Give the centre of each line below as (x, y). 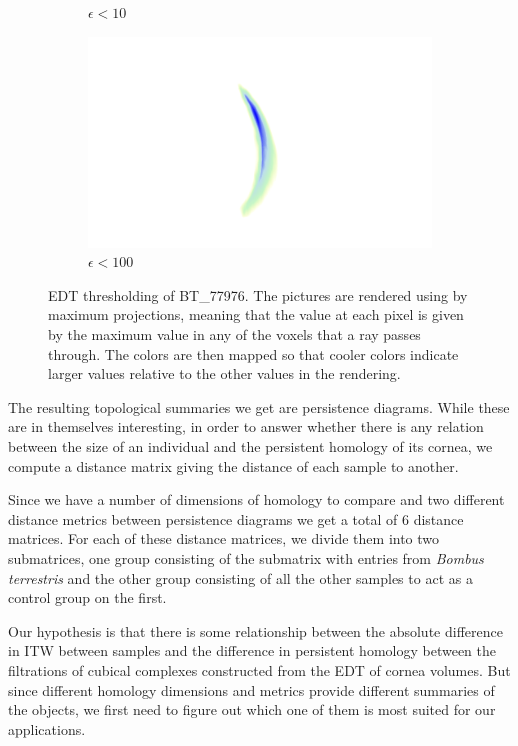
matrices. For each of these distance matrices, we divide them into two (224, 538)
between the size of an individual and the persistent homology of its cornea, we (250, 446)
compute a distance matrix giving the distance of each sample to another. (233, 465)
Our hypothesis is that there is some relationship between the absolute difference (255, 630)
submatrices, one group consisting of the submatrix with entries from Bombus (246, 557)
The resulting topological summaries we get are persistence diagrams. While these (259, 406)
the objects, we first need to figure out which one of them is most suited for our (252, 709)
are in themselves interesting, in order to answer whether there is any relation (246, 426)
